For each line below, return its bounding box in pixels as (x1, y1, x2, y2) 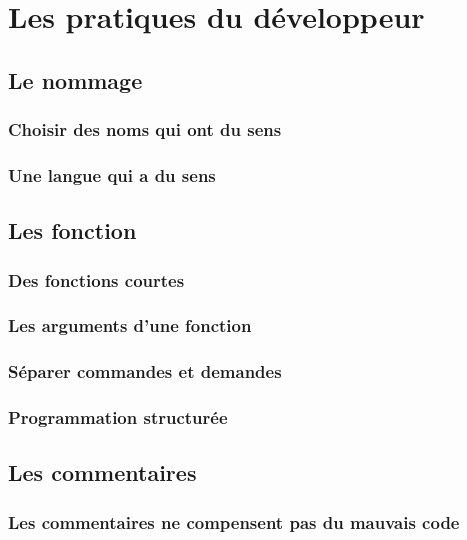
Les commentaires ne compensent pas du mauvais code (8, 509, 460, 534)
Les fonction (8, 215, 137, 246)
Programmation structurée (8, 405, 228, 430)
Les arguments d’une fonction (8, 313, 252, 338)
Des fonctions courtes (8, 267, 185, 292)
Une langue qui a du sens (8, 162, 216, 187)
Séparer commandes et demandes (8, 359, 282, 384)
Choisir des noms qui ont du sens (8, 117, 282, 142)
